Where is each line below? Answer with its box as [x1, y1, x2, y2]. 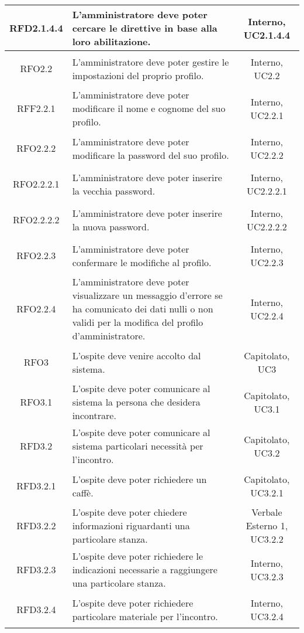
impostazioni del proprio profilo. [72, 68, 204, 82]
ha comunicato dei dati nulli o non [72, 302, 213, 315]
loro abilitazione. [72, 35, 151, 48]
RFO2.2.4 [16, 302, 56, 315]
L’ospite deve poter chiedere [72, 505, 187, 519]
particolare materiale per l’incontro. [72, 609, 218, 623]
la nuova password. [72, 219, 150, 233]
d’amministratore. [72, 329, 146, 342]
